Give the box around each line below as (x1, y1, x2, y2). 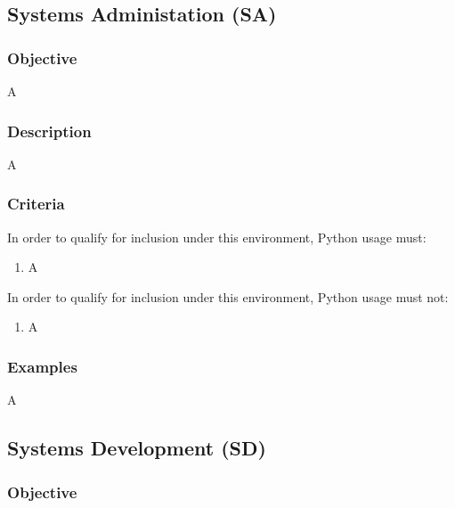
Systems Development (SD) (7, 434, 266, 462)
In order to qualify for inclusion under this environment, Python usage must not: (7, 287, 449, 306)
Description (7, 119, 92, 142)
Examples (7, 355, 77, 377)
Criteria (7, 193, 65, 215)
